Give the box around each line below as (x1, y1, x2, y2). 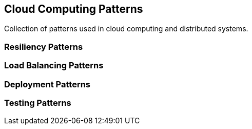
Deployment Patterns (4, 79, 91, 89)
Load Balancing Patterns (4, 60, 104, 71)
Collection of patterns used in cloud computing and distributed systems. (4, 24, 248, 33)
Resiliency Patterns (4, 41, 83, 52)
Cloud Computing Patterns (4, 3, 143, 15)
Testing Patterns (4, 97, 71, 108)
